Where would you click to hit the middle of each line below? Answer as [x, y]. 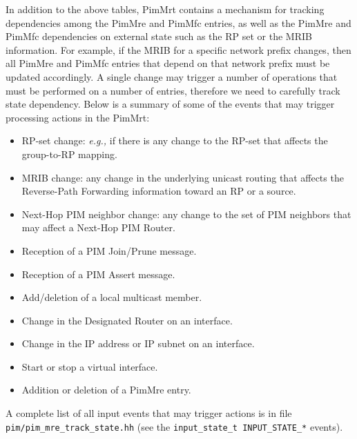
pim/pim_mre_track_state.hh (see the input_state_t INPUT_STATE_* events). [174, 426]
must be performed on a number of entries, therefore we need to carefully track [173, 90]
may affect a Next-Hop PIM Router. [98, 227]
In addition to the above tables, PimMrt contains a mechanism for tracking [165, 9]
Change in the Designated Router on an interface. [127, 320]
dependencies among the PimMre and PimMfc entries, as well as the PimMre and [178, 22]
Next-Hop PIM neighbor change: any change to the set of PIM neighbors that [186, 214]
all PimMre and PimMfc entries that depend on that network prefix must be [168, 63]
